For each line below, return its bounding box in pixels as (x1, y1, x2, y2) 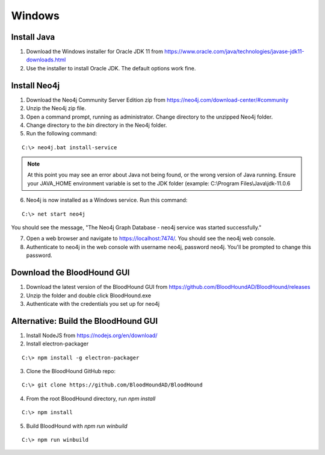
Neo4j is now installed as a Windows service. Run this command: (26, 196, 188, 204)
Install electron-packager (26, 340, 89, 347)
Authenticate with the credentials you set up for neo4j (26, 300, 159, 307)
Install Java (11, 32, 55, 42)
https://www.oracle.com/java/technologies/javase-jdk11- (164, 48, 305, 55)
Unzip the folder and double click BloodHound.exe (26, 292, 152, 299)
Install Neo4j (11, 80, 60, 90)
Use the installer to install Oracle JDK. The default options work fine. (26, 64, 196, 72)
